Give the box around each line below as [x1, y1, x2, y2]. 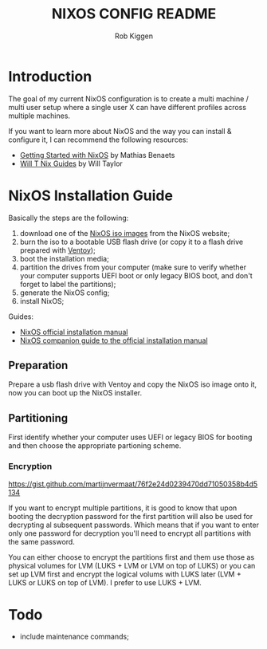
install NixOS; [19, 296, 65, 305]
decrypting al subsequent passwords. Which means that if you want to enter [8, 520, 259, 529]
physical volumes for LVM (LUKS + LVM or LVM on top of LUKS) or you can [8, 560, 256, 570]
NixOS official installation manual [19, 327, 128, 336]
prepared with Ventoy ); [19, 245, 96, 255]
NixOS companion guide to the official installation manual [19, 336, 209, 345]
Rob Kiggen [114, 31, 154, 41]
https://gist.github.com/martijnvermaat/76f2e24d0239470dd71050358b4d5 [8, 479, 258, 489]
